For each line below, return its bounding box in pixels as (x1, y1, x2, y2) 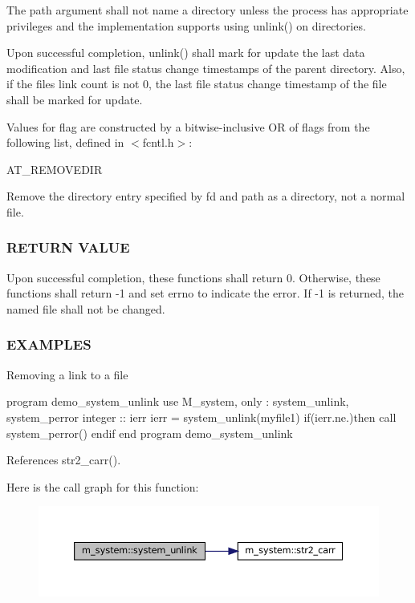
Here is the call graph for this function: (6, 478, 199, 495)
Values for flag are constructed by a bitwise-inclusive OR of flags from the (6, 118, 370, 135)
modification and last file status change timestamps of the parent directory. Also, (6, 59, 405, 76)
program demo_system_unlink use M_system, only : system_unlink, (6, 393, 349, 410)
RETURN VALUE (6, 237, 130, 257)
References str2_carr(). (6, 451, 121, 468)
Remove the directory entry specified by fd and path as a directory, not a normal (6, 188, 405, 204)
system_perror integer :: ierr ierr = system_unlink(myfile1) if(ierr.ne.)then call (6, 408, 397, 425)
